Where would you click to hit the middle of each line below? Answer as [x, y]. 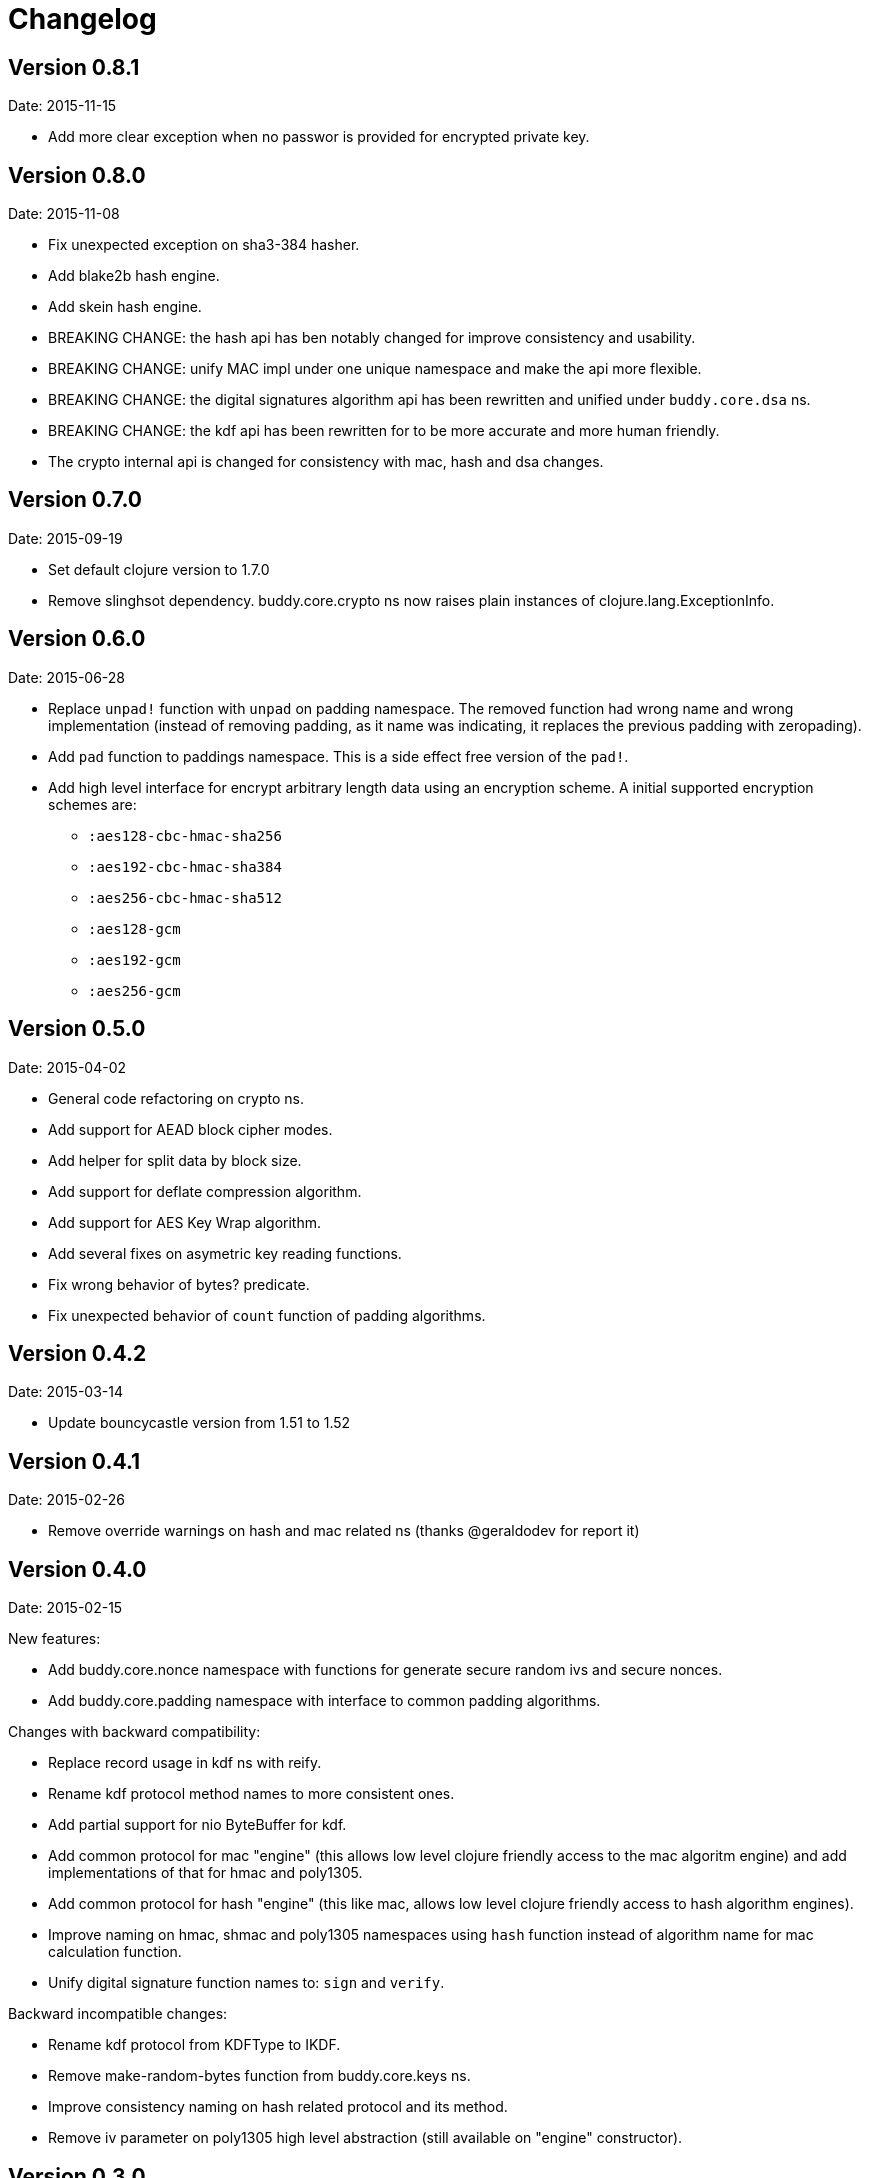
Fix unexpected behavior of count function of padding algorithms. [267, 1315]
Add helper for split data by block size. [175, 1160]
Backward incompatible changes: [118, 2014]
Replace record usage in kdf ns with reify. [185, 1763]
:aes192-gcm [134, 959]
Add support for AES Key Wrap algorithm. [185, 1222]
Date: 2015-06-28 [67, 677]
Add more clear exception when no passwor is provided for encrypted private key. [319, 137]
